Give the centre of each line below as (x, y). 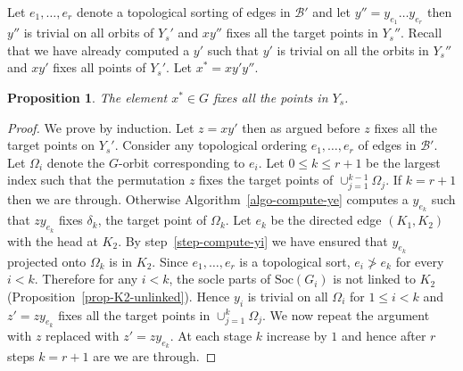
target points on (51, 145)
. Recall (422, 33)
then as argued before (301, 127)
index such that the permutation (96, 180)
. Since (170, 261)
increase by (297, 335)
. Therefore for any (86, 279)
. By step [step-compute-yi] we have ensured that (253, 240)
